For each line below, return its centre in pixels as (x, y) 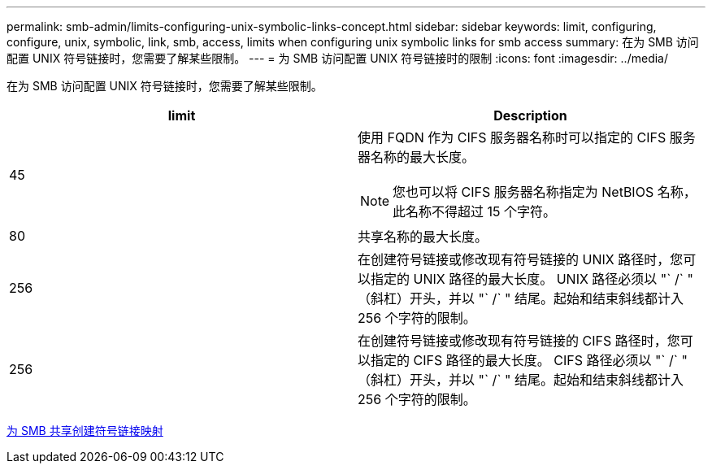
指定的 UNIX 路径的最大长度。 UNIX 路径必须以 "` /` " (532, 279)
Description (530, 115)
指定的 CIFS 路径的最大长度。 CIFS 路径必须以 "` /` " (529, 360)
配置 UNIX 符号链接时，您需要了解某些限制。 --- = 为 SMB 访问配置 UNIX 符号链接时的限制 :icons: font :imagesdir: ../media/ (337, 58)
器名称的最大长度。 (417, 157)
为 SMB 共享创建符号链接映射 (85, 431)
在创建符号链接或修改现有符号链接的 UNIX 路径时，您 (521, 259)
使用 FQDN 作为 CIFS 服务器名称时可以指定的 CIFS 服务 (527, 137)
